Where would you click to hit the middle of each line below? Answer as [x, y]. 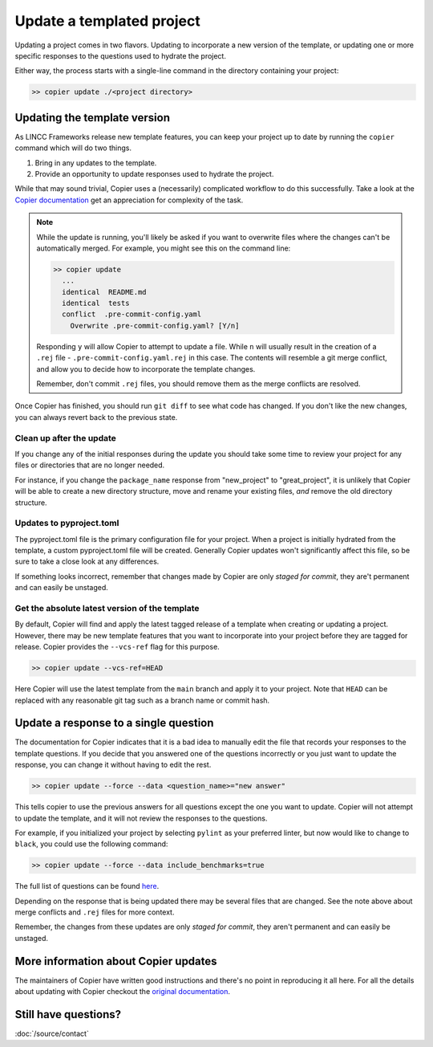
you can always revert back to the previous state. [96, 417]
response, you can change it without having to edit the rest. [113, 765]
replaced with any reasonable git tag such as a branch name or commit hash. [142, 700]
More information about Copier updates [116, 961]
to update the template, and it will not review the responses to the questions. [141, 818]
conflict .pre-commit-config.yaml [132, 314]
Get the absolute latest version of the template [107, 608]
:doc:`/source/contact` [52, 1034]
